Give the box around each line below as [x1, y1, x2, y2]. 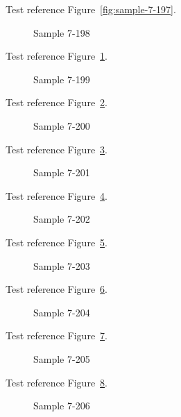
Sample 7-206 [33, 398, 90, 413]
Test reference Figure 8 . [6, 375, 107, 389]
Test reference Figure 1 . [6, 49, 107, 63]
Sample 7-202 [33, 212, 90, 226]
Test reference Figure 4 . [6, 188, 107, 203]
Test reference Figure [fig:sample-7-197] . [6, 2, 176, 16]
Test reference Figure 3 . [6, 142, 107, 156]
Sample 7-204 [33, 305, 90, 319]
